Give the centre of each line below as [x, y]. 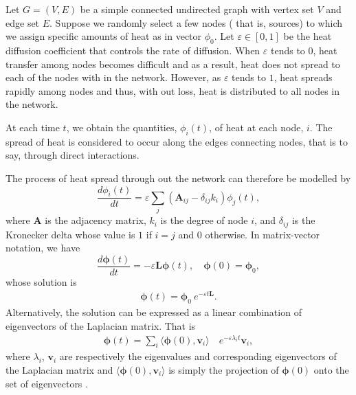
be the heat [308, 36]
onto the [331, 369]
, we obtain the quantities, [122, 127]
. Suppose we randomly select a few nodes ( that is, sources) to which [196, 22]
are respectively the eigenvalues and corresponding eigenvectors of [198, 356]
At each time [33, 127]
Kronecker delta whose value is [70, 234]
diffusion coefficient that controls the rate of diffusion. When [133, 50]
